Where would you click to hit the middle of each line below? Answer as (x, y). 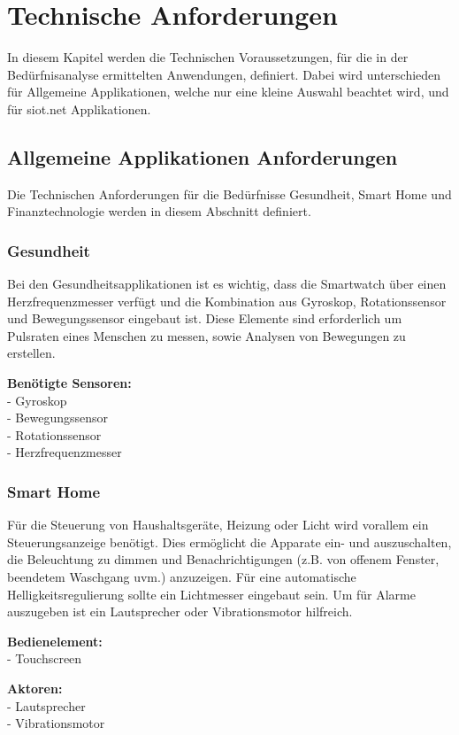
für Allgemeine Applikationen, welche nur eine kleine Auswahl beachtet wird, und (228, 92)
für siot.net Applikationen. (79, 108)
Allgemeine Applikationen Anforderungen (203, 156)
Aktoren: (35, 689)
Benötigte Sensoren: (69, 383)
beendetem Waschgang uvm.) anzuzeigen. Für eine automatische (182, 577)
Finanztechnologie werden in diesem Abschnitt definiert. (159, 211)
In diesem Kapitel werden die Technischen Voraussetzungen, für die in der (208, 57)
